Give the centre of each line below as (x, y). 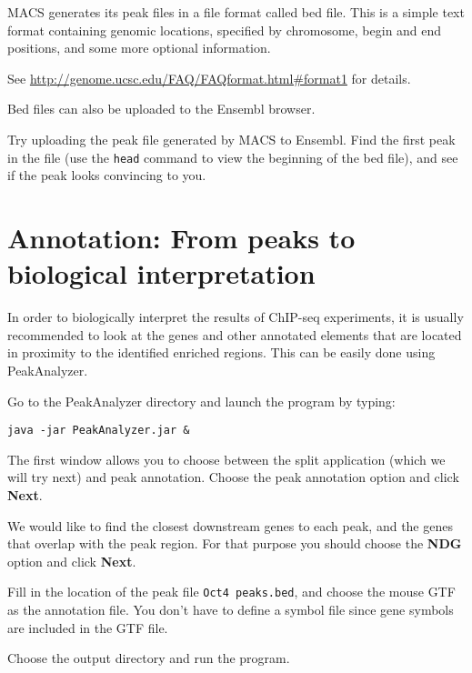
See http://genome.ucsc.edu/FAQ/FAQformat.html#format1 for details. (209, 78)
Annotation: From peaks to (181, 237)
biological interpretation (161, 273)
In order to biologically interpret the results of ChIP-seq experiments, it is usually (236, 317)
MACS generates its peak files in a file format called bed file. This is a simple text (236, 12)
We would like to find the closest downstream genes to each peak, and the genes (230, 525)
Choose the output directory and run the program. (149, 658)
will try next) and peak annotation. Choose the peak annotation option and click (233, 477)
